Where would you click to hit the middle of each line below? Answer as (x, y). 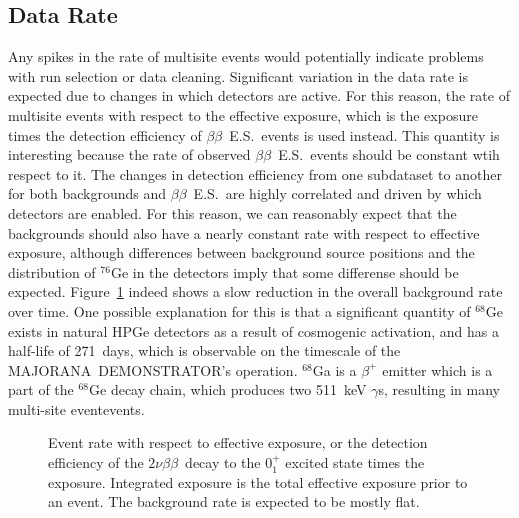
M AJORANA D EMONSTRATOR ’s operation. (153, 369)
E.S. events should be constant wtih (389, 154)
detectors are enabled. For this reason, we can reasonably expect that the (232, 212)
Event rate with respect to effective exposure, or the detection (238, 442)
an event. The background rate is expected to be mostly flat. (234, 501)
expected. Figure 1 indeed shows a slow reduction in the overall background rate (255, 291)
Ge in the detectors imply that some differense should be (284, 271)
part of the (41, 389)
